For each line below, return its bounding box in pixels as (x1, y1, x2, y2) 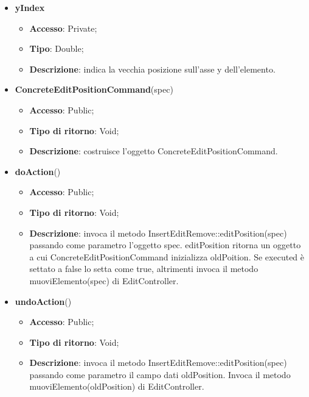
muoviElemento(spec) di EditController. (29, 274, 179, 287)
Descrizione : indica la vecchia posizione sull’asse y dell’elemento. (29, 62, 276, 75)
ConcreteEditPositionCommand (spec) (15, 83, 173, 96)
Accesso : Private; (29, 21, 97, 34)
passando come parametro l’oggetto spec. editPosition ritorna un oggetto (29, 238, 301, 251)
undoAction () (15, 295, 72, 307)
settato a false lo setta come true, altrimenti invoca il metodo (29, 262, 259, 275)
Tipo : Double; (29, 42, 84, 55)
